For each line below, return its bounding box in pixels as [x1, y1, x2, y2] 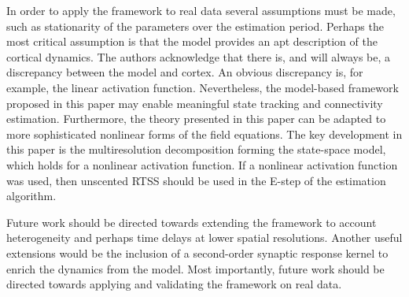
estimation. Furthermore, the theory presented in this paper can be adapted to [6, 110, 386, 127]
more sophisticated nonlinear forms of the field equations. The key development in [6, 125, 403, 142]
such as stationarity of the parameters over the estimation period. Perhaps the [6, 17, 384, 34]
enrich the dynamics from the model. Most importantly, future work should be [6, 260, 385, 277]
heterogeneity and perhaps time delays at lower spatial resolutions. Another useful [6, 229, 403, 246]
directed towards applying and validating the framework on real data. [6, 276, 342, 292]
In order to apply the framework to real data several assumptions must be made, [6, 2, 396, 18]
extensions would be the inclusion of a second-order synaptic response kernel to [6, 244, 389, 261]
